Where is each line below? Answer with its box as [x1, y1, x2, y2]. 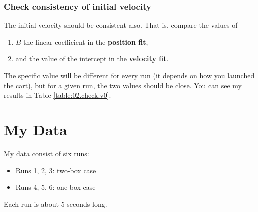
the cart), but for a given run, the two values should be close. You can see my [4, 80, 242, 90]
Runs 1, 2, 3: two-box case [15, 165, 96, 175]
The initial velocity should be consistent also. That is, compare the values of [4, 20, 238, 30]
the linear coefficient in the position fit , [23, 36, 148, 47]
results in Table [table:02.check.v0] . [4, 90, 111, 100]
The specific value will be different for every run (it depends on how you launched [4, 70, 255, 80]
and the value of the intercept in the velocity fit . [15, 53, 169, 64]
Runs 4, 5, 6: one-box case [15, 182, 96, 192]
